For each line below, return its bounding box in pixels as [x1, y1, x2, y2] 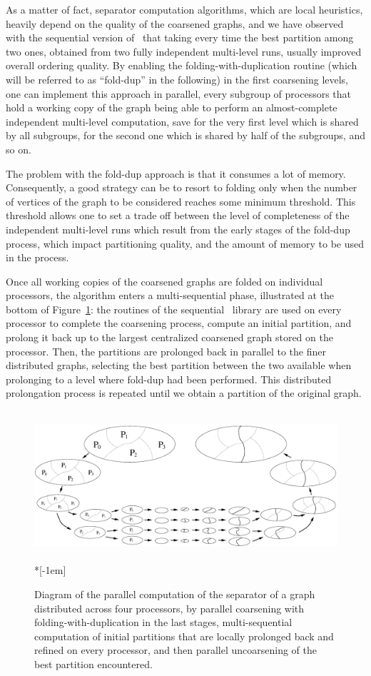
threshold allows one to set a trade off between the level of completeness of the [6, 208, 350, 223]
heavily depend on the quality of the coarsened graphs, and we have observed [6, 16, 344, 31]
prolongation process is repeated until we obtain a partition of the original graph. [6, 385, 362, 400]
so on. [6, 141, 31, 156]
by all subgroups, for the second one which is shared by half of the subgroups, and [6, 128, 365, 143]
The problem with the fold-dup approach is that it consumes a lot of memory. [6, 166, 346, 181]
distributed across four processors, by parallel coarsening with [34, 600, 305, 615]
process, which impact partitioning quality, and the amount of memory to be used [6, 236, 365, 251]
